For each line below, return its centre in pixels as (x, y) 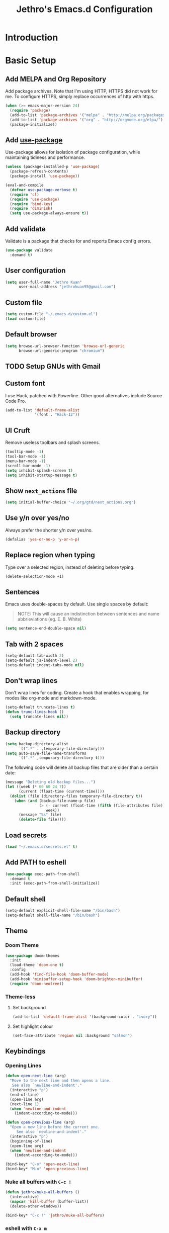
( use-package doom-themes (32, 956)
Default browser (31, 335)
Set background (29, 1007)
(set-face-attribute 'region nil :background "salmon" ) (72, 1035)
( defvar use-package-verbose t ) (44, 190)
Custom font (25, 383)
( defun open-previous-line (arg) (40, 1122)
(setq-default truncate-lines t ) (40, 708)
